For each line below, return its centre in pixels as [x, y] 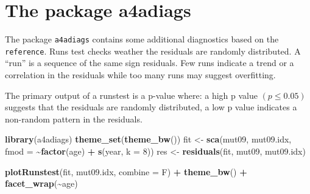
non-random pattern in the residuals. [74, 119]
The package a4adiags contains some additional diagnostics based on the [142, 39]
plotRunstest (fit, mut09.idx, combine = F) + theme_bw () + [126, 171]
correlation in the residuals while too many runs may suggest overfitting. [140, 75]
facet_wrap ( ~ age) [41, 183]
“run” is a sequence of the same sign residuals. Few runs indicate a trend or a [150, 63]
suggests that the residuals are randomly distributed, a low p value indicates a [151, 107]
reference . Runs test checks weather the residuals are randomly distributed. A [153, 51]
